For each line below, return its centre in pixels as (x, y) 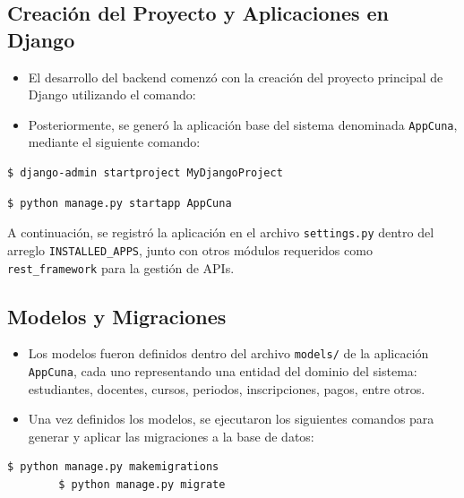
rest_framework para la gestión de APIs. (121, 267)
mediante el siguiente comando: (114, 142)
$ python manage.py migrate (142, 485)
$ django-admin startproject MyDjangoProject (145, 173)
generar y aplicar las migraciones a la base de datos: (171, 436)
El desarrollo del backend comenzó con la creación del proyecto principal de (236, 77)
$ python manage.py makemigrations (113, 467)
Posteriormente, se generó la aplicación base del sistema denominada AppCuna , (243, 124)
